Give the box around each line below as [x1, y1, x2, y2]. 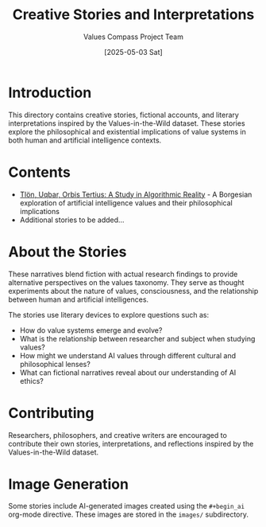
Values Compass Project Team [83, 32, 184, 41]
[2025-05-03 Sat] [104, 47, 163, 57]
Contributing [8, 404, 94, 422]
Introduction [8, 84, 92, 101]
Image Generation [8, 475, 129, 493]
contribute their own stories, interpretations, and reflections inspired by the [8, 439, 254, 448]
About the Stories [8, 243, 127, 260]
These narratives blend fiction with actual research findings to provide [8, 269, 238, 279]
